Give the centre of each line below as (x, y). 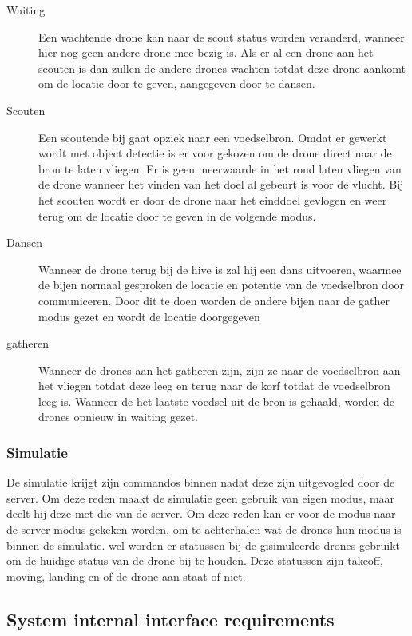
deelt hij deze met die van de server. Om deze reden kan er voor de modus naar (201, 513)
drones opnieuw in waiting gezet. (119, 417)
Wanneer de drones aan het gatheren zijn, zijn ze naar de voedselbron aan (220, 370)
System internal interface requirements (170, 619)
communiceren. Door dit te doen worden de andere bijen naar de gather (214, 300)
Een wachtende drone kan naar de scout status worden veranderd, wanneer (222, 36)
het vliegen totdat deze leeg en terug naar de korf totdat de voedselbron (214, 386)
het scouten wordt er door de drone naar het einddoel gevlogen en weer (213, 199)
